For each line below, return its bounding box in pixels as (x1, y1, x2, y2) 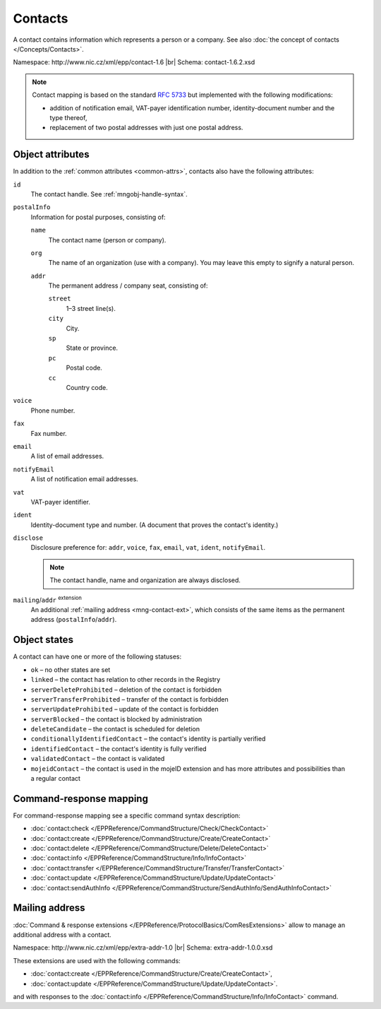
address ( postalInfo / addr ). (30, 615, 117, 624)
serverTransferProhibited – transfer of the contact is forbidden (30, 695, 229, 703)
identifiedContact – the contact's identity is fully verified (30, 744, 207, 753)
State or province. (66, 343, 119, 353)
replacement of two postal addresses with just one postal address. (49, 124, 243, 132)
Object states (13, 634, 74, 646)
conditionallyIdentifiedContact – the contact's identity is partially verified (30, 735, 266, 743)
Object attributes (13, 148, 90, 160)
